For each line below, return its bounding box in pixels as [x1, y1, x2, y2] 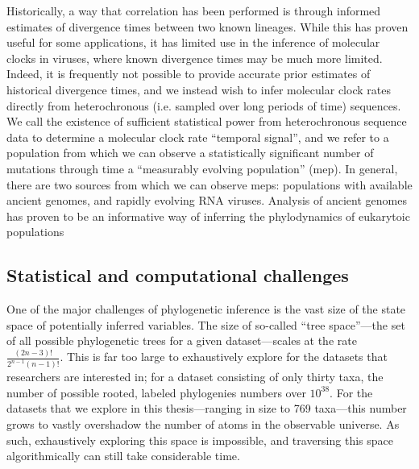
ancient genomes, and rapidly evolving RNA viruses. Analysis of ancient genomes [6, 192, 407, 209]
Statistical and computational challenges [6, 263, 349, 288]
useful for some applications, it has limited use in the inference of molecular [6, 34, 380, 51]
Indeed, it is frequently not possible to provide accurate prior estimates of [6, 65, 371, 82]
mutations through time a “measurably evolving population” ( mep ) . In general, [6, 160, 398, 176]
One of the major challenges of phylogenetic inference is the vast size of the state [6, 301, 406, 318]
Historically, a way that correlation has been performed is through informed [6, 2, 381, 19]
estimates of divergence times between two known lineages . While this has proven [6, 18, 409, 35]
